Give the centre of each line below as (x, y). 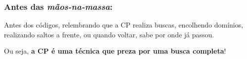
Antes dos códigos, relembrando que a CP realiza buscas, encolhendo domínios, (124, 25)
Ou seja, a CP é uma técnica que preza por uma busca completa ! (115, 51)
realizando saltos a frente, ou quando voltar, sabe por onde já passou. (109, 34)
